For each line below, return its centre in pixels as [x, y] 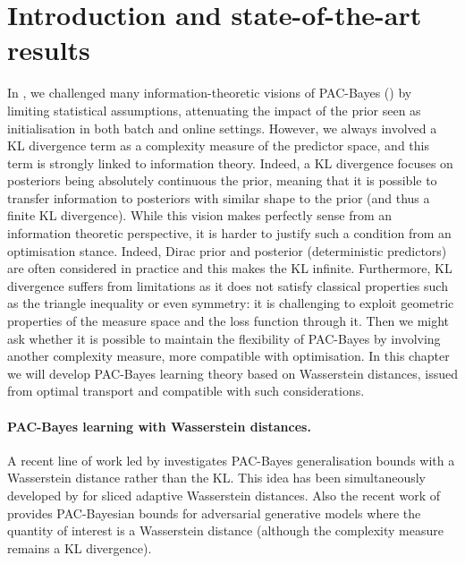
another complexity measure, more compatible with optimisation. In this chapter [228, 356]
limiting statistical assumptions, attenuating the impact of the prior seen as [214, 110]
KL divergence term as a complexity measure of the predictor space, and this [218, 145]
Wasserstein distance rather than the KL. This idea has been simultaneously [216, 478]
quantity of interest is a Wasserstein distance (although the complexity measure [225, 530]
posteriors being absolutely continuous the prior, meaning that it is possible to [222, 180]
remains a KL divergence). [80, 547]
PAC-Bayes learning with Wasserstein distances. [159, 426]
